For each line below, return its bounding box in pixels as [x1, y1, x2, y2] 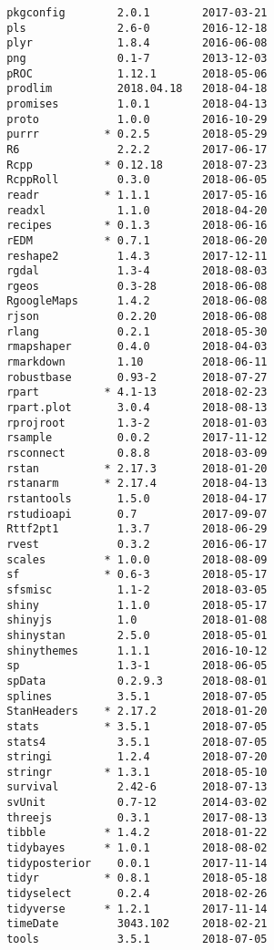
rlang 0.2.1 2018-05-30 [6, 325, 268, 338]
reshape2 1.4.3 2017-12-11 [6, 249, 268, 263]
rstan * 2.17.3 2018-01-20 [6, 461, 268, 475]
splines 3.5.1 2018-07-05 [6, 689, 268, 703]
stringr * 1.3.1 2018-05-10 [6, 765, 268, 779]
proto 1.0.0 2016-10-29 [6, 112, 268, 126]
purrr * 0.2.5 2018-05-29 [6, 128, 268, 141]
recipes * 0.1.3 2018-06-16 [6, 219, 268, 232]
